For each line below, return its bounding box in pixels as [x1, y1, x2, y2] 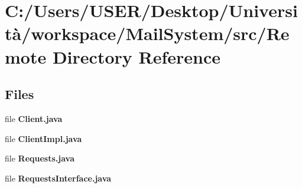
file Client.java [5, 112, 63, 124]
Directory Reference [52, 44, 220, 68]
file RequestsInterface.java [5, 171, 112, 184]
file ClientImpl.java [5, 132, 82, 144]
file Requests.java [5, 152, 75, 164]
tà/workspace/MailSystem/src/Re [5, 21, 290, 45]
